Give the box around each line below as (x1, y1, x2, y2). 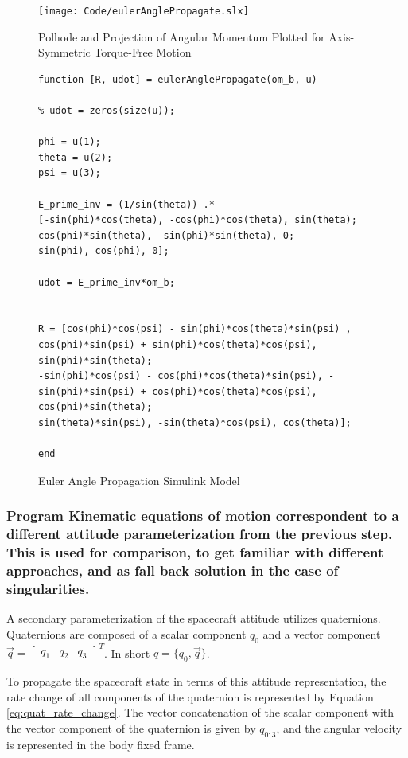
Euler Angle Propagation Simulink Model (38, 471, 240, 488)
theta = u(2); (38, 151, 113, 163)
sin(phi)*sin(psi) (38, 385, 135, 397)
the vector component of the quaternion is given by (6, 719, 256, 736)
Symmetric (38, 44, 91, 61)
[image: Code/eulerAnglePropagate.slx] (38, 6, 249, 17)
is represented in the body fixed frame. (6, 736, 195, 752)
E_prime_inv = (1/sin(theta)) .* (38, 198, 215, 210)
